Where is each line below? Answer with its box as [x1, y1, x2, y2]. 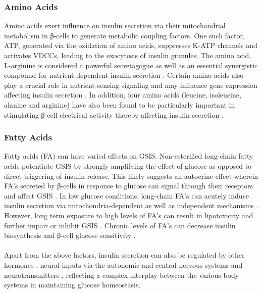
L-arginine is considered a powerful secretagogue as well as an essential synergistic [4, 60, 258, 70]
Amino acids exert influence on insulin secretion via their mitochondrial [4, 20, 226, 31]
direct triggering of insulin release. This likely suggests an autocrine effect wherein [4, 170, 258, 181]
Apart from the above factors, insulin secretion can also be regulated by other [4, 250, 245, 260]
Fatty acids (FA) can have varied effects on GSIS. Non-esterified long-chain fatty [4, 151, 253, 161]
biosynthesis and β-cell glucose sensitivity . [4, 230, 136, 240]
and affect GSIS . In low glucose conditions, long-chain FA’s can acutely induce [4, 190, 249, 201]
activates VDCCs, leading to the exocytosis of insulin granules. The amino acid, [4, 50, 251, 60]
